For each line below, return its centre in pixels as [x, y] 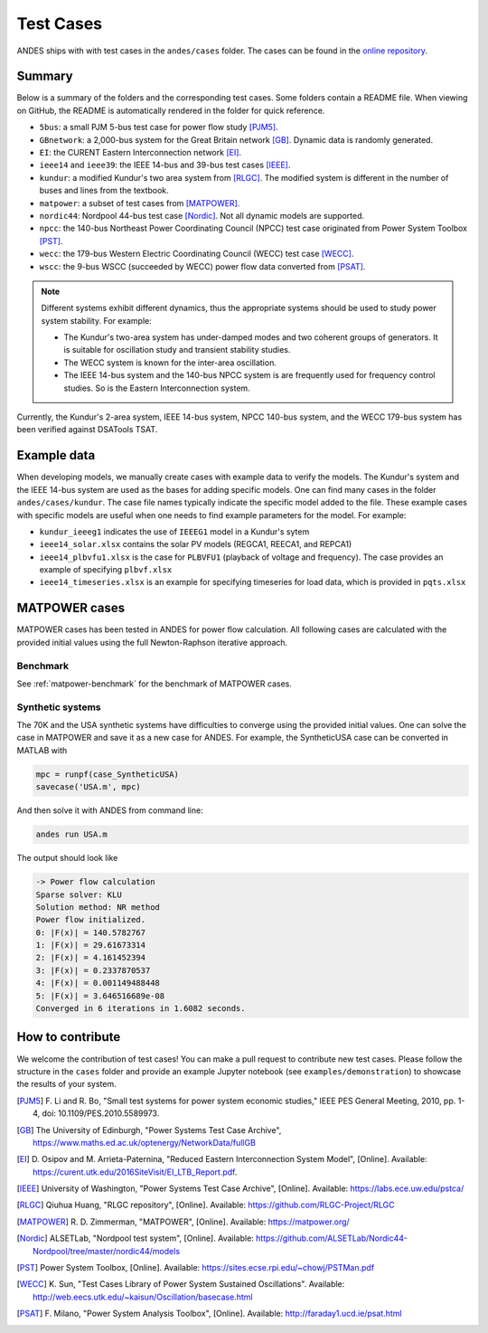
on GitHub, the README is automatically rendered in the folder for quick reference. [171, 110]
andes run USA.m [72, 835]
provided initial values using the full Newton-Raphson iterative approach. [152, 642]
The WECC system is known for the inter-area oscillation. [170, 363]
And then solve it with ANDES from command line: [110, 810]
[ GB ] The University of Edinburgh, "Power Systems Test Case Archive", [149, 1130]
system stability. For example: [97, 320]
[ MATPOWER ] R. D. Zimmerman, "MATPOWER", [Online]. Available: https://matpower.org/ [183, 1222]
